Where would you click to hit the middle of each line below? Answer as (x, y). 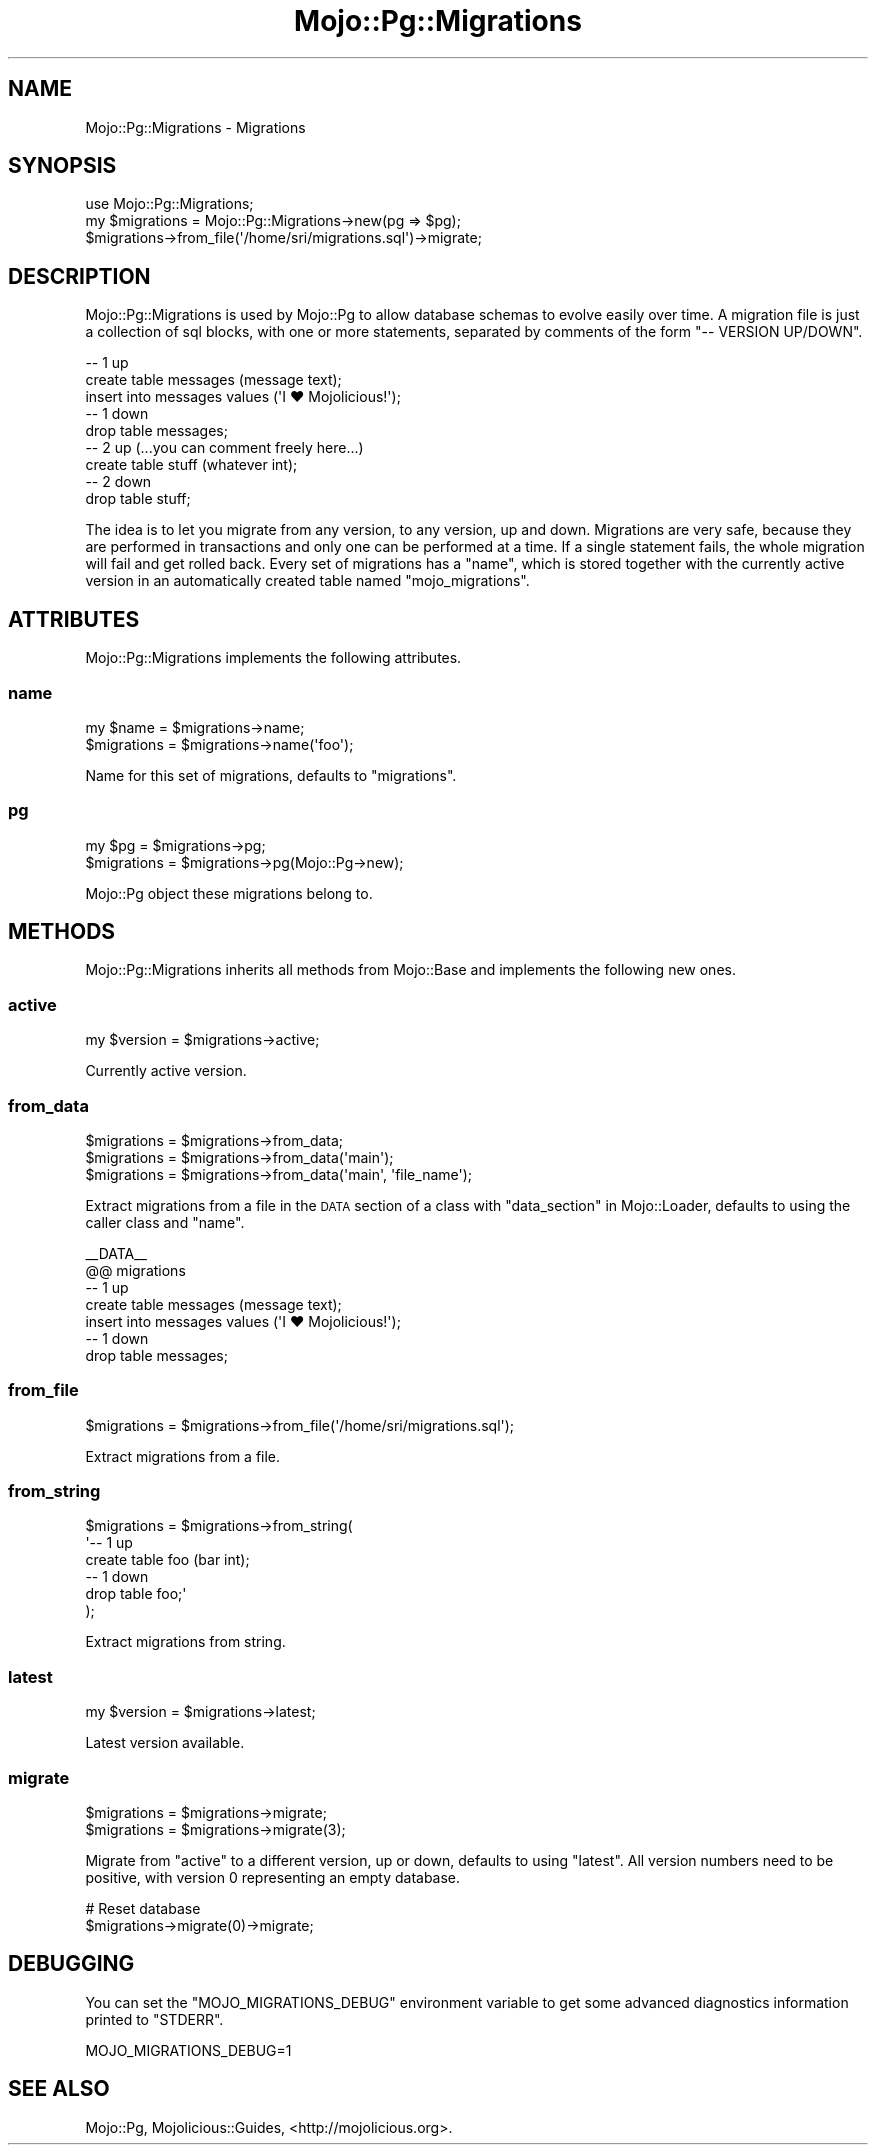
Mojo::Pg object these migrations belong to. (229, 893)
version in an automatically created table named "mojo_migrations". (307, 581)
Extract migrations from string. (185, 1642)
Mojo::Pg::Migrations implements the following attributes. (273, 658)
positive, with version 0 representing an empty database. (273, 1877)
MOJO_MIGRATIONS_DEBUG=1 (188, 2050)
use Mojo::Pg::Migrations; (169, 204)
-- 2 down (118, 482)
